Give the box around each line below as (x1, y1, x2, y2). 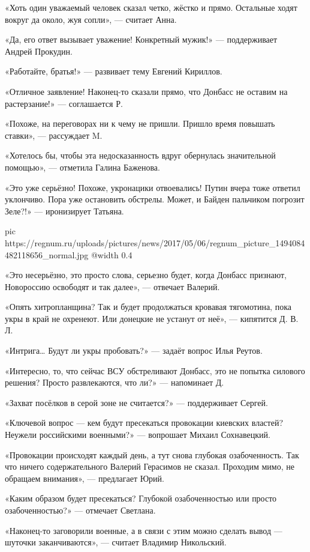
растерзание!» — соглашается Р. (5, 97, 123, 109)
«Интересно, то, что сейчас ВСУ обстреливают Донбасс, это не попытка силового (5, 364, 305, 377)
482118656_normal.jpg (5, 248, 89, 261)
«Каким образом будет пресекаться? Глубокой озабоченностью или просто (5, 492, 277, 505)
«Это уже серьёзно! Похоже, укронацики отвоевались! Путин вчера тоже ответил (5, 181, 300, 193)
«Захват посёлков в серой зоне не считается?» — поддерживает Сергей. (5, 396, 268, 408)
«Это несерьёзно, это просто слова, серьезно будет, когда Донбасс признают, (5, 268, 287, 281)
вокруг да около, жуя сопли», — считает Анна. (5, 13, 177, 25)
